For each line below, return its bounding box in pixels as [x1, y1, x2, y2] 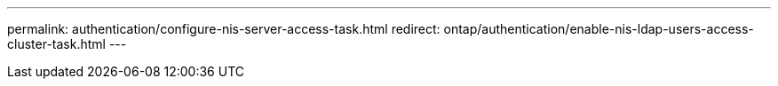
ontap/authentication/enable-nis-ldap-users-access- [443, 21, 754, 36]
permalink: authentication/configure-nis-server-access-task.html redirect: [7, 21, 441, 36]
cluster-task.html [7, 36, 106, 51]
